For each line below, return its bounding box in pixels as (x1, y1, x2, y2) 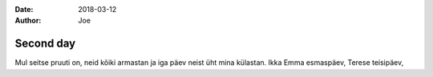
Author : (14, 16, 42, 26)
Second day (14, 37, 76, 51)
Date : (14, 5, 34, 14)
